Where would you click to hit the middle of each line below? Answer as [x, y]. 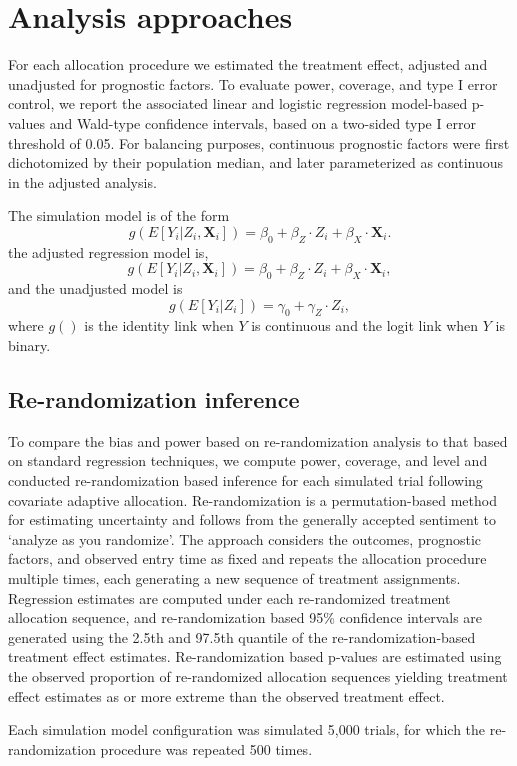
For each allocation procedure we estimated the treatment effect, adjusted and [248, 64]
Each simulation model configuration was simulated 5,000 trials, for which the [247, 729]
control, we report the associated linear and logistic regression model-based [238, 103]
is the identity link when [159, 325]
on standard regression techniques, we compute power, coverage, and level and [248, 460]
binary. [29, 345]
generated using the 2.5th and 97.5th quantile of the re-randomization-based [242, 636]
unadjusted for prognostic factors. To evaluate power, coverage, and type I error [253, 83]
